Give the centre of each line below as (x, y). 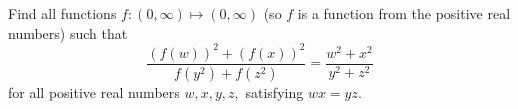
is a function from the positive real (404, 13)
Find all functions (62, 13)
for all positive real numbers (94, 91)
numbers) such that (68, 32)
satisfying (274, 91)
